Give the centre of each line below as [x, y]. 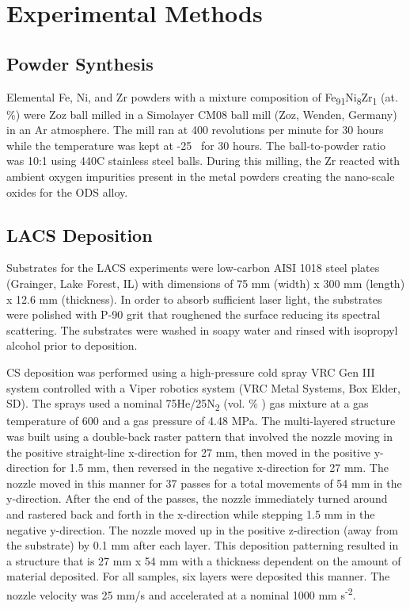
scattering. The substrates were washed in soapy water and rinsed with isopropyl [202, 329]
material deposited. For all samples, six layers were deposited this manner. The [198, 576]
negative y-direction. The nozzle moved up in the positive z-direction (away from [202, 529]
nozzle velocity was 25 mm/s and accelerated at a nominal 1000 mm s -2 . [181, 593]
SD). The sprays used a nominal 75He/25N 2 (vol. [126, 404]
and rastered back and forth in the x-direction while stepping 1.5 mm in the [191, 513]
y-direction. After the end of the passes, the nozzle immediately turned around [197, 498]
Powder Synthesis [80, 63]
